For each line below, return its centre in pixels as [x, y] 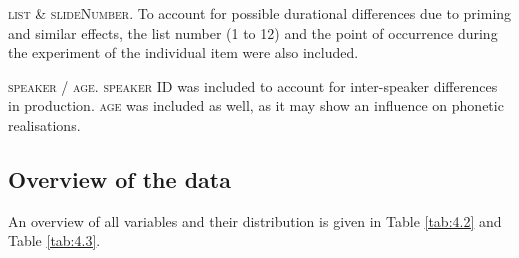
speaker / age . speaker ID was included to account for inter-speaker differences [253, 85]
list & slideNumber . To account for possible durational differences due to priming [260, 13]
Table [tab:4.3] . [54, 240]
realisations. [44, 124]
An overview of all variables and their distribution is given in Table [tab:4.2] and [255, 220]
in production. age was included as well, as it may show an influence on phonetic [256, 105]
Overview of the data [119, 178]
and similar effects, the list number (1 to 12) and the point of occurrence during [253, 32]
